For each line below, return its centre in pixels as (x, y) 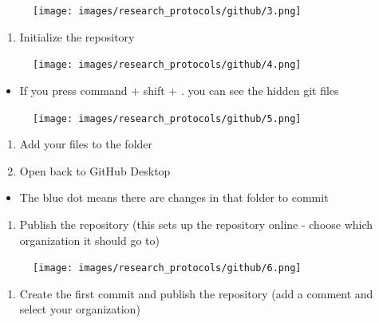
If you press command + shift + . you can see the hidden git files (179, 90)
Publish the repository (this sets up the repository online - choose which (196, 224)
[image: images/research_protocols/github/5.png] (167, 118)
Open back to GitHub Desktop (95, 170)
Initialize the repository (77, 36)
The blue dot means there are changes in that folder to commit (174, 197)
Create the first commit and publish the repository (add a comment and (196, 293)
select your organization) (80, 309)
